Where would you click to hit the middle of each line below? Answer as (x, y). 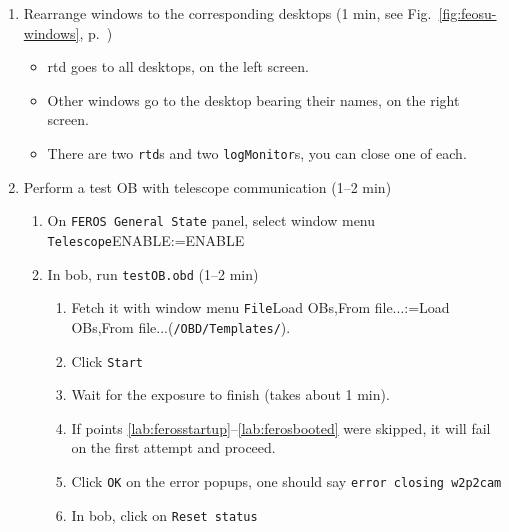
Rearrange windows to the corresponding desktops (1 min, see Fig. (227, 13)
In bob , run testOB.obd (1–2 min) (153, 273)
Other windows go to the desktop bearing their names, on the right (253, 99)
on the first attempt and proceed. (173, 447)
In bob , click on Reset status (164, 514)
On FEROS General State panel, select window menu (211, 220)
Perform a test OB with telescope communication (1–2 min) (207, 186)
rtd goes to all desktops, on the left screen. (178, 66)
